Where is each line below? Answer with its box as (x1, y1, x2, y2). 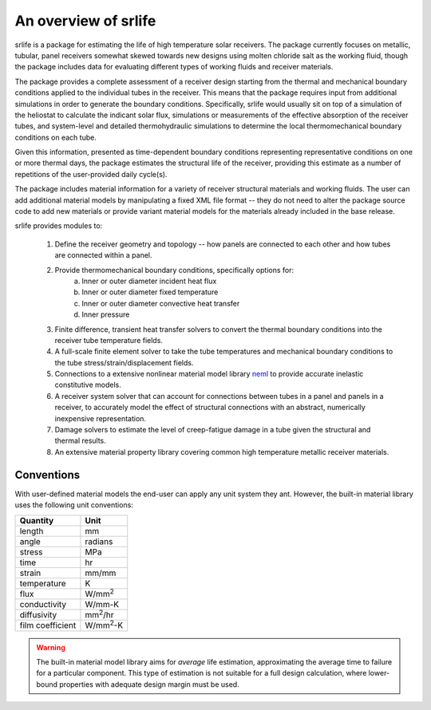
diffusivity (19, 609, 57, 620)
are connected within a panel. (54, 250, 152, 260)
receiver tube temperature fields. (54, 335, 164, 345)
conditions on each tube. (14, 132, 97, 142)
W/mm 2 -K (85, 618, 124, 631)
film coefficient (19, 620, 77, 631)
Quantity (19, 515, 54, 526)
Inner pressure (81, 310, 130, 319)
